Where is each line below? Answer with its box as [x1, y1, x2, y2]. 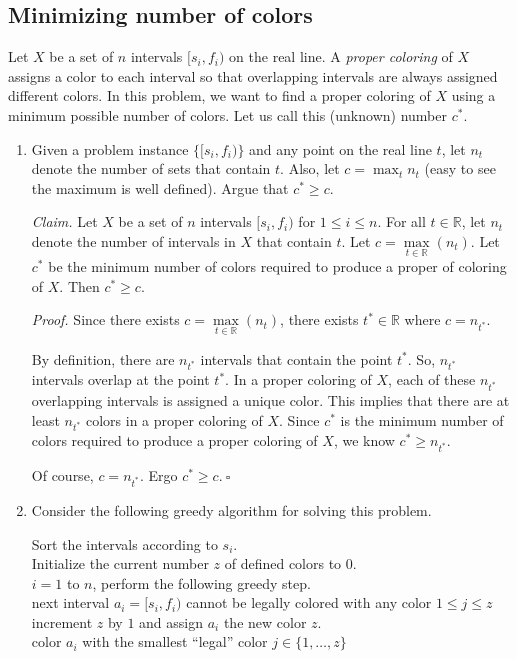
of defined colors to [224, 553, 342, 574]
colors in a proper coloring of [85, 409, 263, 430]
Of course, [31, 465, 94, 486]
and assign [139, 611, 204, 632]
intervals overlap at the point [31, 369, 210, 390]
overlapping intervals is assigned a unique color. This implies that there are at [31, 390, 510, 411]
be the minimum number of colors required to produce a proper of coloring [48, 256, 507, 277]
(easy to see [424, 158, 496, 179]
